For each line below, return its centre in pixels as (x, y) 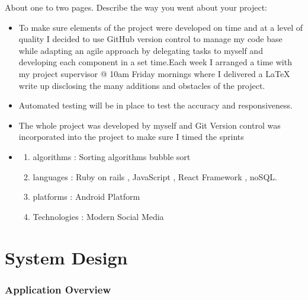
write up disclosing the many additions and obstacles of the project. (142, 85)
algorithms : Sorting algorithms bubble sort (112, 156)
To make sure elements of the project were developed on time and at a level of (161, 27)
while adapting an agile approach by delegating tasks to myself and (141, 50)
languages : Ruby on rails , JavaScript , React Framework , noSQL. (155, 176)
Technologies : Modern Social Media (98, 216)
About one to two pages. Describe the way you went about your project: (136, 7)
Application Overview (58, 289)
